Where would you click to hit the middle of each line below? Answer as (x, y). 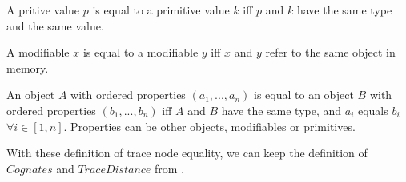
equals (373, 110)
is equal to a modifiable (141, 52)
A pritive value (43, 10)
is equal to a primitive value (161, 10)
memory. (28, 67)
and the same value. (55, 25)
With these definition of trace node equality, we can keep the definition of (187, 153)
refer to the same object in (330, 52)
